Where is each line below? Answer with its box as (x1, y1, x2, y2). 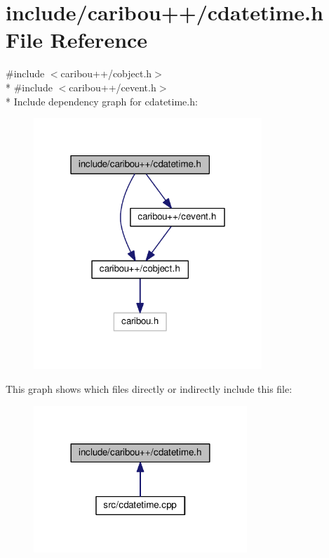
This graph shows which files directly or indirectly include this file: (6, 381, 293, 396)
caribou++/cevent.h (69, 79, 156, 94)
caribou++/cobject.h (60, 66, 152, 81)
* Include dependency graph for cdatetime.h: (6, 93, 198, 108)
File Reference (6, 25, 148, 54)
